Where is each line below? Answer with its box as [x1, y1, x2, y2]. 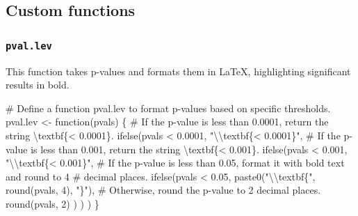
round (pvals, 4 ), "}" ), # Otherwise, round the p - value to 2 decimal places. [6, 183, 321, 197]
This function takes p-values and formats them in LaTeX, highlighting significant [6, 63, 351, 78]
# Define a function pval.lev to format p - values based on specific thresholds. [6, 100, 331, 115]
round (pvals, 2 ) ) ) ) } [6, 196, 99, 210]
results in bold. [6, 77, 70, 92]
